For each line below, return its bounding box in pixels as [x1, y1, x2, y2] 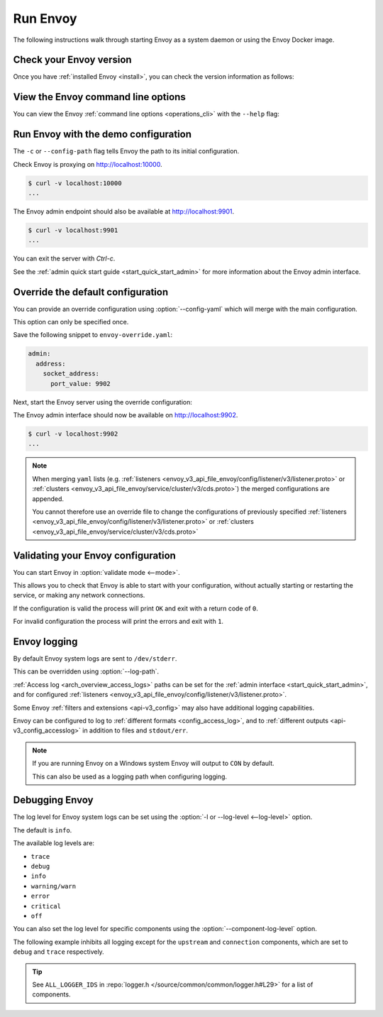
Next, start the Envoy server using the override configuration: [13, 397, 193, 406]
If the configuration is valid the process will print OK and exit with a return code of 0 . [13, 604, 258, 612]
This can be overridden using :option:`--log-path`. [13, 667, 160, 676]
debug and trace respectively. [13, 947, 104, 956]
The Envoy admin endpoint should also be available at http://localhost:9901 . [13, 207, 235, 216]
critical [30, 902, 62, 910]
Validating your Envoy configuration [13, 549, 177, 561]
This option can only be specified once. [13, 318, 129, 326]
